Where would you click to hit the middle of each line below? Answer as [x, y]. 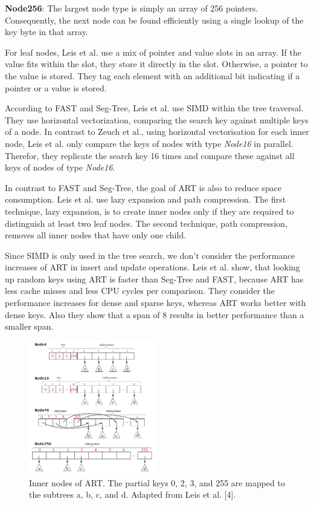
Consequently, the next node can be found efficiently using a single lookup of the [154, 20]
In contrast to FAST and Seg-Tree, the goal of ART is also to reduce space [143, 187]
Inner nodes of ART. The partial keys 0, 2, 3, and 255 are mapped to [157, 482]
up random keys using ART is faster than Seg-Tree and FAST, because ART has [154, 279]
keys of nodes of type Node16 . [60, 167]
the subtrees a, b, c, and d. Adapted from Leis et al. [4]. [133, 494]
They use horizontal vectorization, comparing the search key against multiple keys [157, 119]
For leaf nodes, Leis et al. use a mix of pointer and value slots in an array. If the [153, 52]
